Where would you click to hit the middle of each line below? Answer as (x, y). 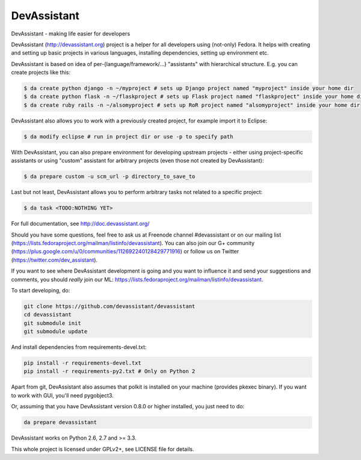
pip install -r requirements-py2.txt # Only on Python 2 (110, 371)
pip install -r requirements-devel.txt (82, 363)
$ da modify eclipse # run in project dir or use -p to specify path (128, 136)
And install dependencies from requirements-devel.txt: (79, 347)
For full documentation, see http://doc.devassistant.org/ (80, 224)
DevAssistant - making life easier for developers (71, 34)
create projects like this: (41, 73)
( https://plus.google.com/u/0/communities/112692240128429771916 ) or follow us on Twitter (125, 252)
